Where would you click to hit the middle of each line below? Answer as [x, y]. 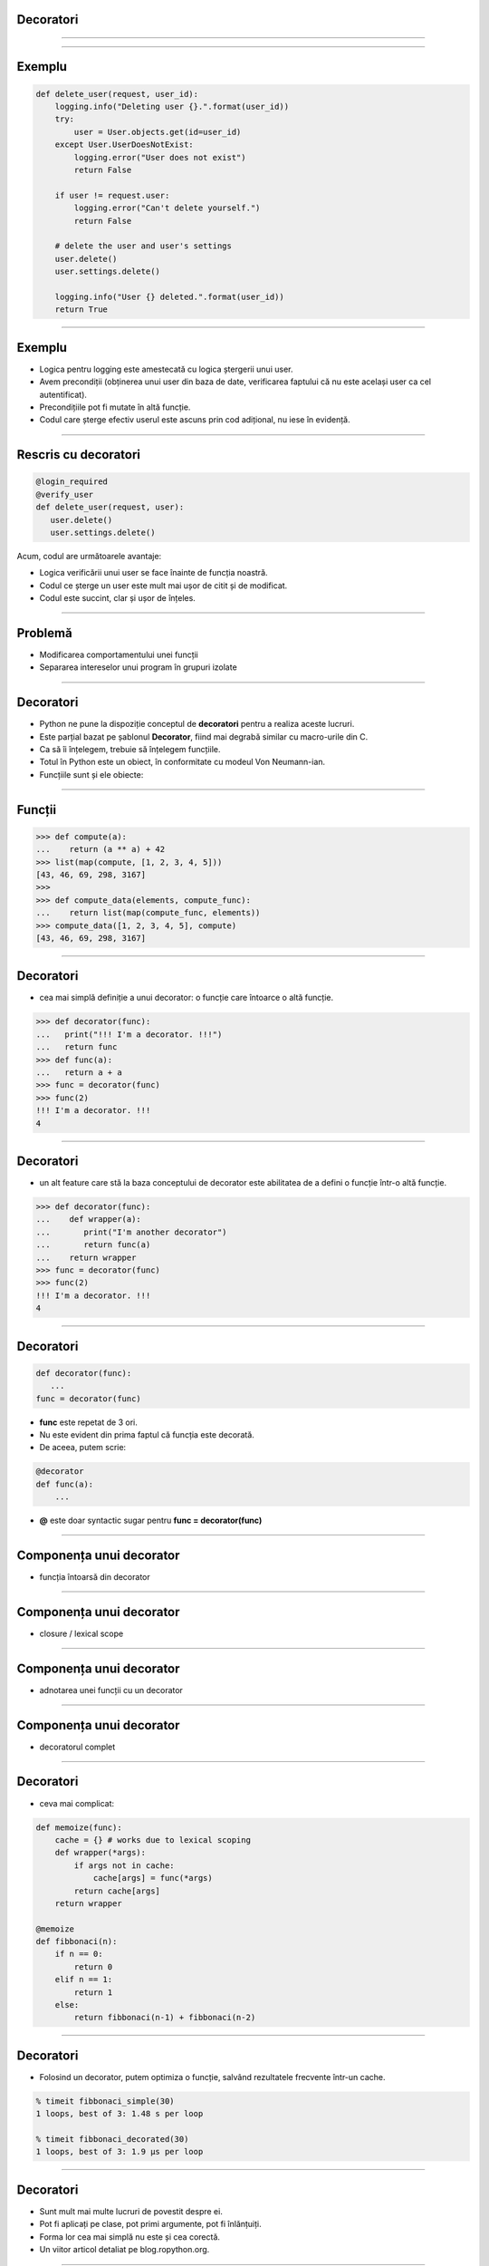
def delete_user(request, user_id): [117, 94]
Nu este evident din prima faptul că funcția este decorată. [147, 1434]
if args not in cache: [125, 1865]
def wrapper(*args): [101, 1853]
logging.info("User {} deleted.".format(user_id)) [169, 296]
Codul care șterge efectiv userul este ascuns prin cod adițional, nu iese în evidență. [195, 420]
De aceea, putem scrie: [83, 1448]
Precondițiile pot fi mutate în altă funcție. [115, 407]
